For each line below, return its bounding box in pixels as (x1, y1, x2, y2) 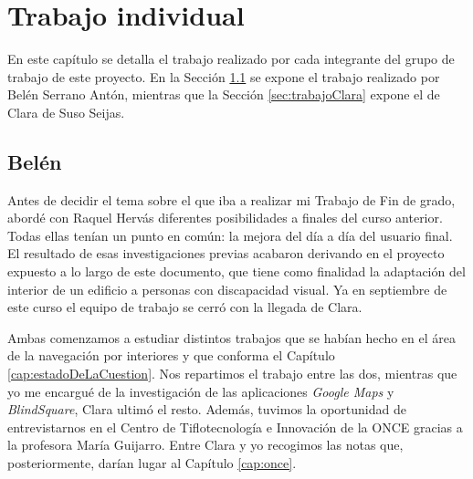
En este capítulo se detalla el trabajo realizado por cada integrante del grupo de (7, 49, 455, 68)
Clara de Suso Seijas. (7, 102, 125, 121)
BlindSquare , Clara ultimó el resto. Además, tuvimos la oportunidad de (7, 400, 406, 419)
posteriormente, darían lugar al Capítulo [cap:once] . (7, 453, 297, 473)
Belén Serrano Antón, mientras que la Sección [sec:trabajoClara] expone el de (7, 85, 440, 104)
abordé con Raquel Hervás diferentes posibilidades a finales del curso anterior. (7, 208, 443, 227)
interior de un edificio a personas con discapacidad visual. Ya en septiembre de (7, 279, 447, 298)
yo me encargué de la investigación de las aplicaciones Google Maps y (7, 381, 394, 401)
